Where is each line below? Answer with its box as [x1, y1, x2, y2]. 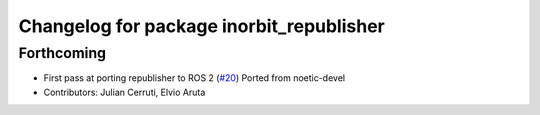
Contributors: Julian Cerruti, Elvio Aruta [43, 86, 206, 98]
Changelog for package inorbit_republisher [18, 15, 385, 37]
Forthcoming [18, 44, 107, 62]
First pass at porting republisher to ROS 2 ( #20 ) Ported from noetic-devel [43, 72, 345, 84]
